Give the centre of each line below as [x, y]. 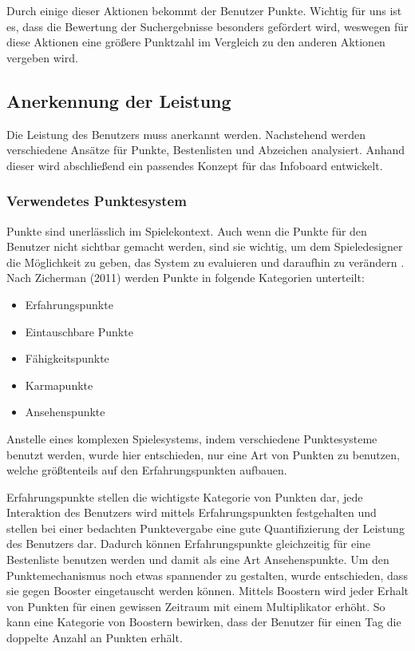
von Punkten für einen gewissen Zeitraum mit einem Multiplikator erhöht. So [196, 606]
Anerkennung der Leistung [119, 100]
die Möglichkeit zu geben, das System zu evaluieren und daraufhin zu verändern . [206, 262]
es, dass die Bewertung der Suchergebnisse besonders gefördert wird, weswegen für [207, 26]
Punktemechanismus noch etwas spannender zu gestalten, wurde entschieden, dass [207, 575]
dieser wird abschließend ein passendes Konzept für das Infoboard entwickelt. [195, 165]
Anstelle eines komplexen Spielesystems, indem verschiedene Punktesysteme [192, 438]
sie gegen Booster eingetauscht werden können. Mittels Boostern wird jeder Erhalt [208, 591]
